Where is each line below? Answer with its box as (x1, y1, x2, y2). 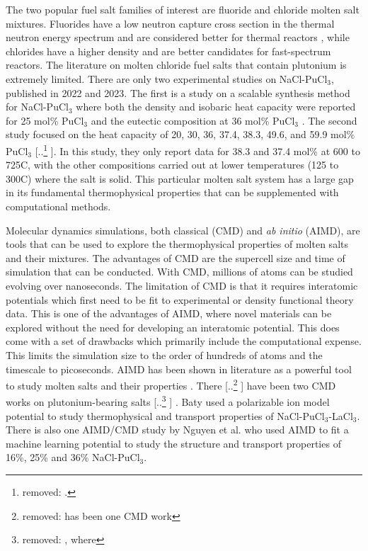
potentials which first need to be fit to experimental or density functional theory (6, 292, 354, 307)
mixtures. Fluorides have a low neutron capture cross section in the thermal (6, 16, 335, 30)
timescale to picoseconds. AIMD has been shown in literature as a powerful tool (6, 361, 352, 376)
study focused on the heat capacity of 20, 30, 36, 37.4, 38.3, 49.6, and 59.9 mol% (6, 127, 355, 142)
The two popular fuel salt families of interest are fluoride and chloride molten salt (6, 2, 360, 16)
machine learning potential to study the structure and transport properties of (6, 436, 341, 450)
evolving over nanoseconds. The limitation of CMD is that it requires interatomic (6, 278, 358, 292)
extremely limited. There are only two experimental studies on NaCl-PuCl (6, 71, 328, 86)
